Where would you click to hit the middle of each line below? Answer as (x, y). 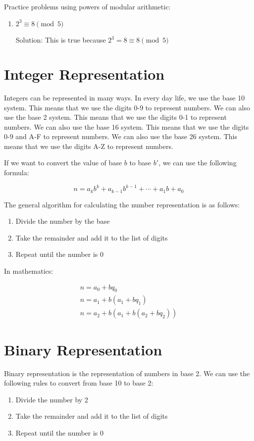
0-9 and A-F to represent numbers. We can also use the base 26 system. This (121, 136)
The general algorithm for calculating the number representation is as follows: (122, 204)
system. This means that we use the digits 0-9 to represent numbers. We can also (127, 107)
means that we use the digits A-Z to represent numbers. (89, 146)
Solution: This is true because (61, 40)
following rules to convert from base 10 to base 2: (79, 383)
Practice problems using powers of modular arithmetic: (87, 6)
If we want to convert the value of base (63, 163)
